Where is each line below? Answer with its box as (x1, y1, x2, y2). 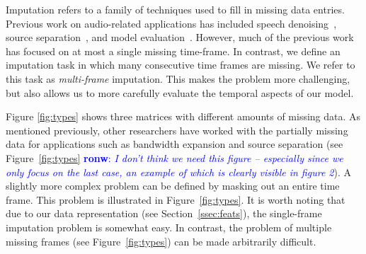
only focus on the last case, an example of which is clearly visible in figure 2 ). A (6, 164, 351, 179)
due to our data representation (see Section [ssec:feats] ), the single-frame (6, 206, 322, 221)
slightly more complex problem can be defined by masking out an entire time (6, 178, 340, 193)
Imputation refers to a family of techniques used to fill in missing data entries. (6, 2, 345, 16)
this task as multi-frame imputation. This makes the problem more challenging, (6, 71, 350, 86)
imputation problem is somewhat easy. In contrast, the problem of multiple (6, 219, 332, 234)
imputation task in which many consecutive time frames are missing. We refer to (6, 57, 355, 72)
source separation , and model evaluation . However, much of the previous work (6, 30, 354, 45)
